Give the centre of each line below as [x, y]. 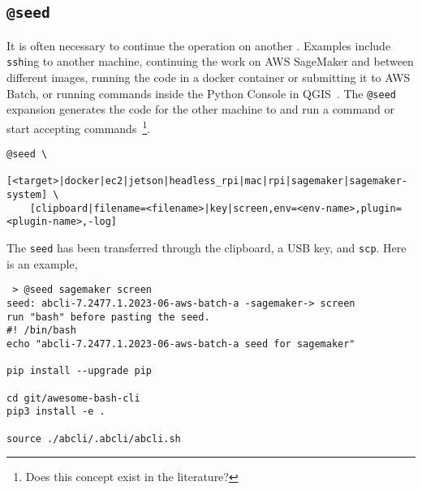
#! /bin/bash [41, 331]
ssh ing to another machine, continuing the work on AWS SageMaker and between [210, 61]
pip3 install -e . [56, 412]
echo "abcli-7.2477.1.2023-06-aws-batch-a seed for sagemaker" [181, 344]
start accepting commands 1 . [79, 127]
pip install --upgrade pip [79, 371]
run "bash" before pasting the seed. [108, 317]
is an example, [42, 263]
